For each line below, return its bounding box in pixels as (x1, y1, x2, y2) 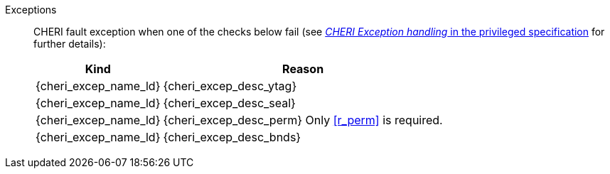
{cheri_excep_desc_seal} (163, 96, 296, 110)
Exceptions (5, 4, 57, 16)
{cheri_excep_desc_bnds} (163, 130, 301, 144)
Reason (282, 62, 324, 76)
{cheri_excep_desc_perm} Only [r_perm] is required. (163, 113, 443, 127)
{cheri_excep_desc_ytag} (163, 79, 297, 93)
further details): (33, 38, 106, 50)
